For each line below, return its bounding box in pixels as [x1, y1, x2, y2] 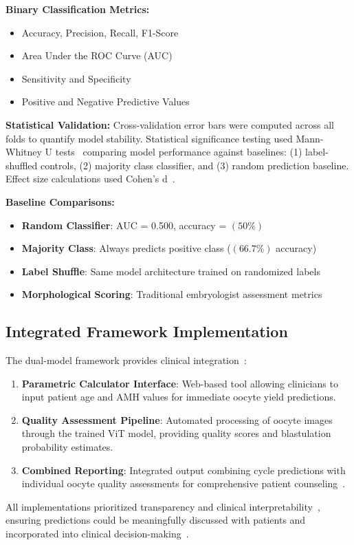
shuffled [5, 158, 38, 172]
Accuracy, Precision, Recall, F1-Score [21, 25, 179, 39]
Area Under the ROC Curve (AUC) [21, 48, 173, 63]
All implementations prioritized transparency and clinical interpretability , [5, 499, 320, 513]
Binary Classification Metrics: [5, 2, 150, 16]
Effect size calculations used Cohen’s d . [5, 171, 175, 186]
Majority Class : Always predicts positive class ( [21, 241, 231, 255]
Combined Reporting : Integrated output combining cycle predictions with [21, 462, 346, 477]
